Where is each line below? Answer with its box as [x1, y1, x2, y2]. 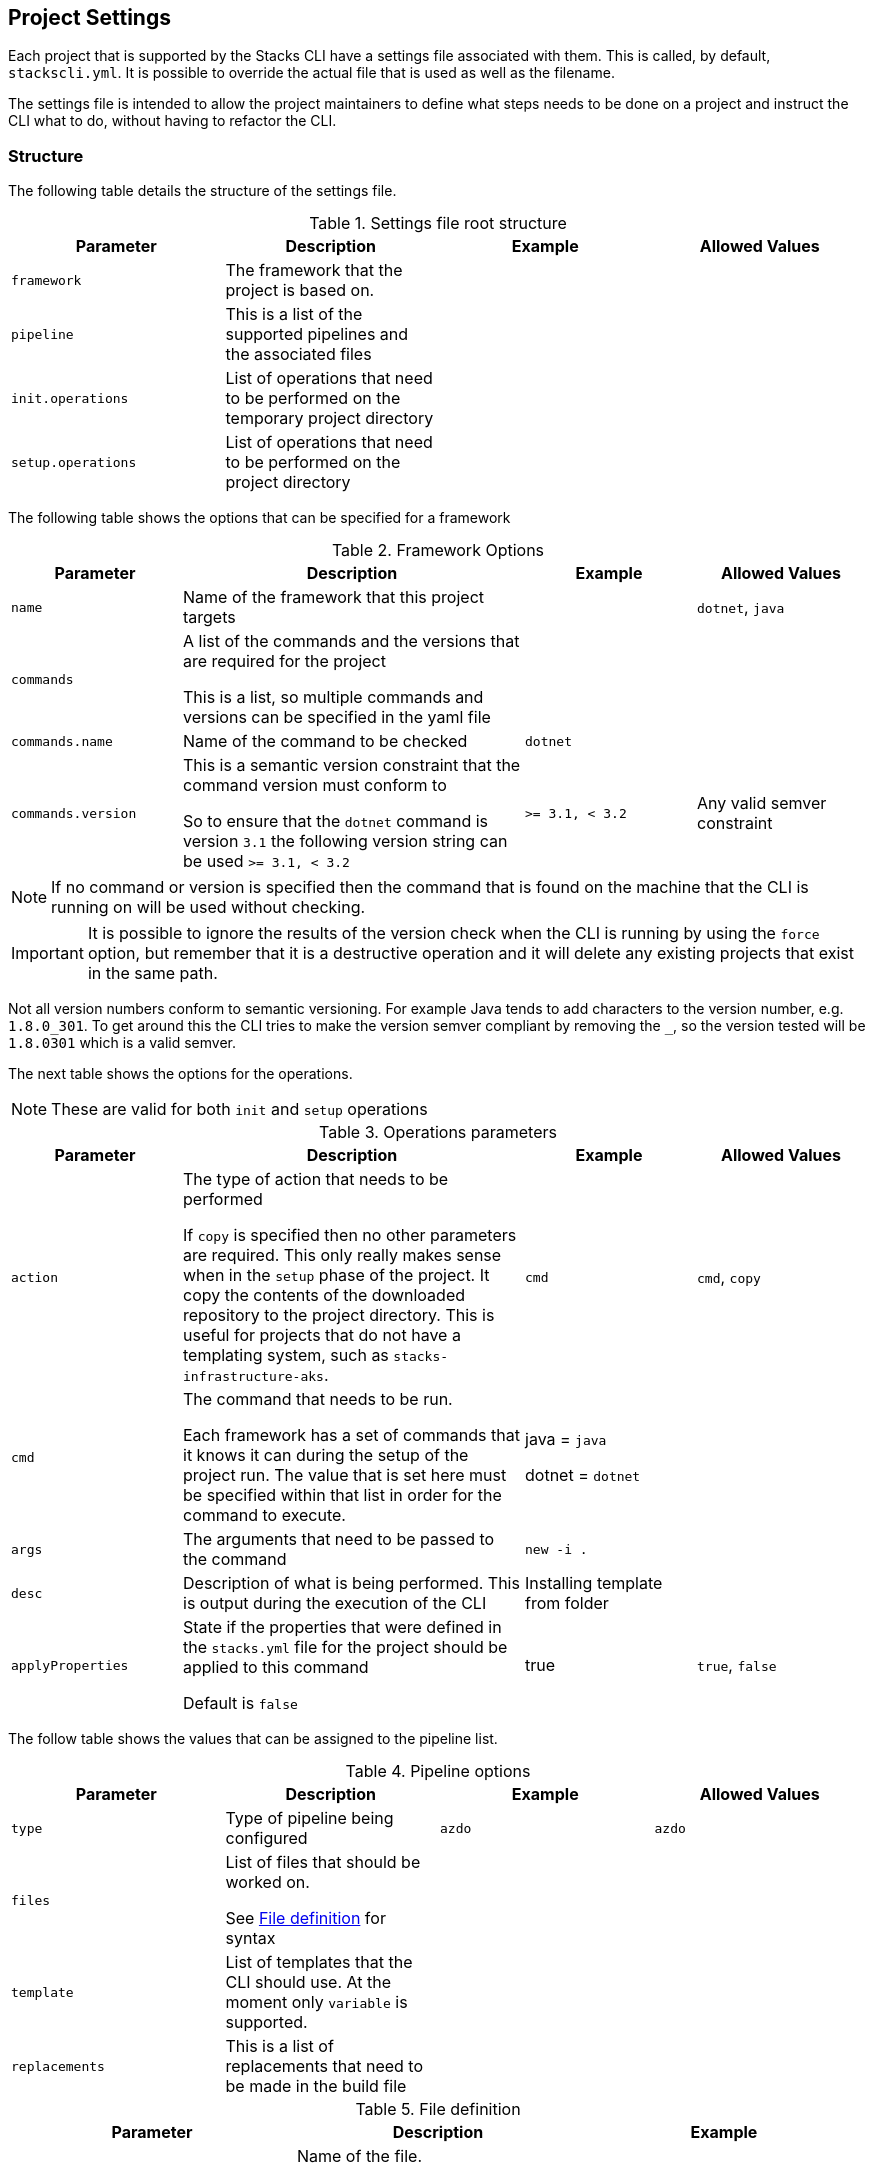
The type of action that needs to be [183, 1169, 449, 1190]
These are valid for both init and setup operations [51, 1099, 428, 1120]
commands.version [11, 805, 137, 821]
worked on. [225, 1872, 310, 1893]
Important [11, 943, 84, 964]
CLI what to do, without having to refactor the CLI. [8, 112, 337, 130]
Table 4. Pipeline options [345, 1761, 531, 1782]
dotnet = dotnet [525, 1465, 641, 1486]
